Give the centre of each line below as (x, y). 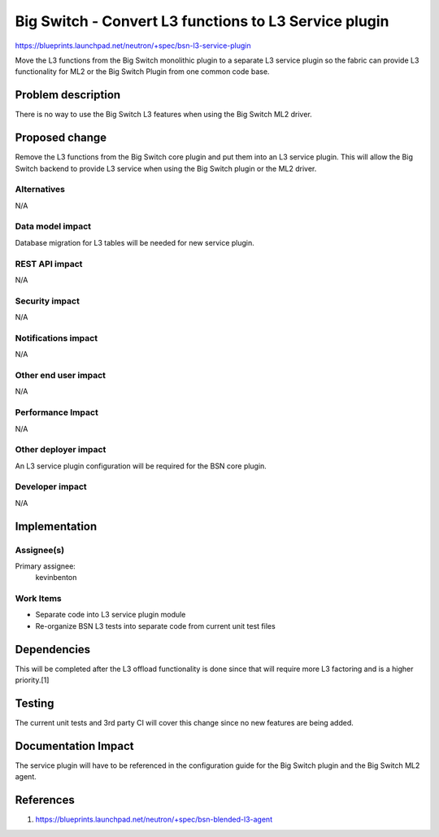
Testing (35, 703)
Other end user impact (60, 375)
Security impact (48, 301)
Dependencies (53, 650)
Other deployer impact (61, 450)
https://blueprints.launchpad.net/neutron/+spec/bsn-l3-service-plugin (133, 46)
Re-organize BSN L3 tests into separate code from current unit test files (155, 626)
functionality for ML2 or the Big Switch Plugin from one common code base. (142, 72)
